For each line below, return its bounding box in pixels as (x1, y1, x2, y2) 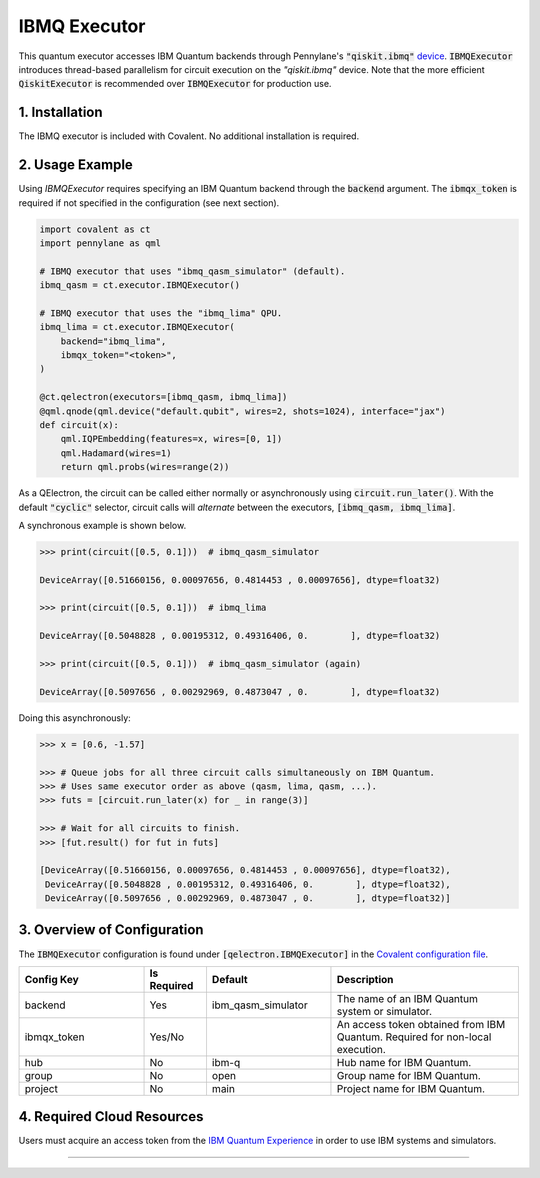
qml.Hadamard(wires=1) (60, 447, 172, 459)
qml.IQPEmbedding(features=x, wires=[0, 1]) (60, 433, 283, 445)
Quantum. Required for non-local (336, 1030, 492, 1044)
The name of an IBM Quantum (336, 991, 479, 1005)
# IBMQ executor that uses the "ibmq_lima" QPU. (39, 307, 283, 319)
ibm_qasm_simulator (211, 998, 309, 1012)
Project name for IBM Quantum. (336, 1081, 485, 1095)
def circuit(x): (39, 419, 120, 430)
